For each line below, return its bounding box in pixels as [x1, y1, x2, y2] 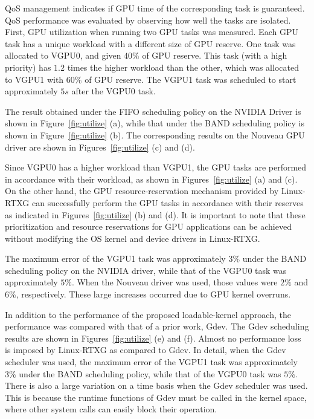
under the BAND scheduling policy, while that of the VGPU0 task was [19, 367, 281, 380]
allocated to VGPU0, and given [5, 49, 121, 62]
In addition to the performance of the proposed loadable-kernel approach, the [5, 308, 291, 320]
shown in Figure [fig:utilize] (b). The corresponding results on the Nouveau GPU [5, 128, 305, 141]
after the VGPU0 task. [71, 85, 156, 97]
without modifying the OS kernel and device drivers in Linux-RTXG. [5, 232, 260, 244]
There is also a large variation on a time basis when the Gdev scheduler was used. [5, 379, 308, 392]
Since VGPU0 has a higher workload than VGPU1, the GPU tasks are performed [5, 161, 307, 174]
